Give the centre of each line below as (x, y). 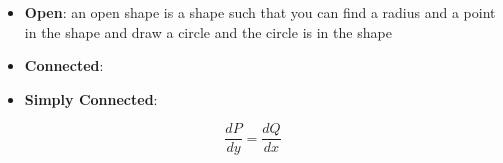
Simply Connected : (91, 98)
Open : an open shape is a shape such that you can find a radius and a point (260, 12)
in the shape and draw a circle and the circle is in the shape (208, 31)
